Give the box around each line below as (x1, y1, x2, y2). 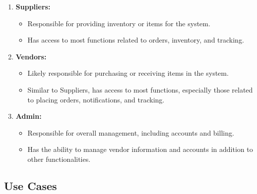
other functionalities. (27, 153, 91, 164)
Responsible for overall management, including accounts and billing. (27, 127, 234, 138)
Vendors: (15, 51, 47, 61)
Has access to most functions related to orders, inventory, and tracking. (27, 35, 244, 45)
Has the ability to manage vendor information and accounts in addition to (27, 144, 253, 154)
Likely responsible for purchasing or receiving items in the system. (27, 68, 229, 78)
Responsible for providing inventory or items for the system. (27, 18, 210, 28)
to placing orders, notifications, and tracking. (27, 94, 165, 104)
